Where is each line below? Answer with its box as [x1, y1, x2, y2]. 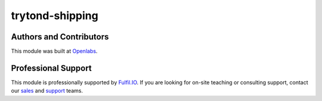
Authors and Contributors [11, 32, 109, 42]
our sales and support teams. [11, 87, 83, 94]
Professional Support [11, 63, 92, 73]
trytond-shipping [11, 9, 98, 22]
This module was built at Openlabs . [11, 48, 98, 55]
